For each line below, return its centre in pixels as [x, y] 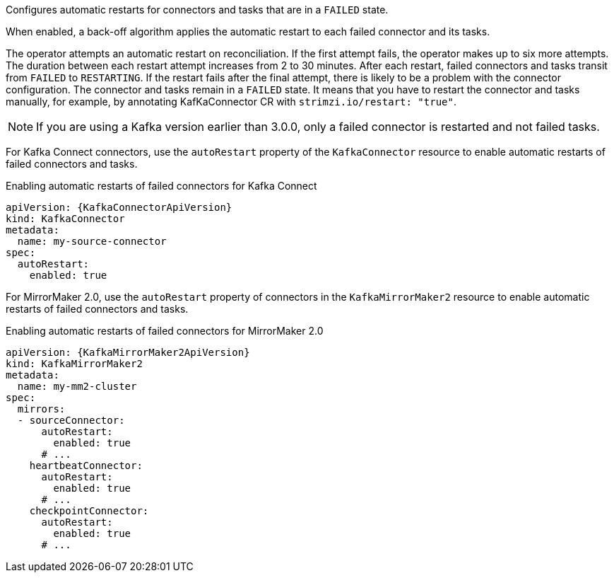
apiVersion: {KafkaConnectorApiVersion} [119, 207]
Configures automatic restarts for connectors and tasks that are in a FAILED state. [197, 10]
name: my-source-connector [92, 241]
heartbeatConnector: [86, 466]
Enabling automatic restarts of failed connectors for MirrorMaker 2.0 [165, 331]
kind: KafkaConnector [65, 219]
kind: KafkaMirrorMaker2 [74, 364]
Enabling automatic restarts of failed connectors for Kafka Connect [161, 186]
